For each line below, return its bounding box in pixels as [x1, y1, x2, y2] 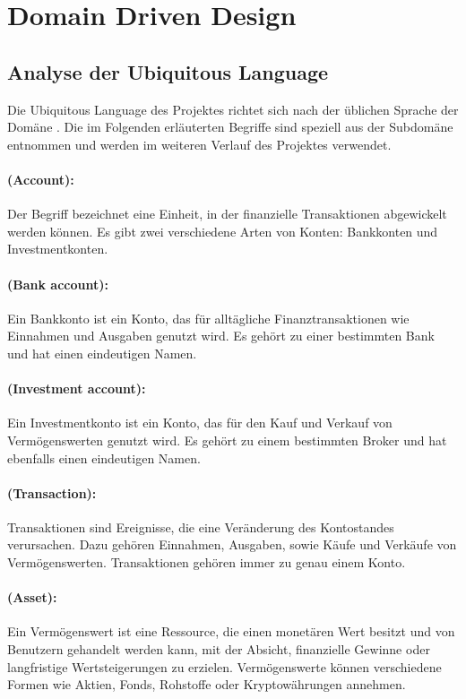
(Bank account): [7, 274, 108, 293]
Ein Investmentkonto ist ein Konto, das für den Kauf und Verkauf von [7, 413, 393, 432]
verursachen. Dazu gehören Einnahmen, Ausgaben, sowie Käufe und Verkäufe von [7, 535, 457, 554]
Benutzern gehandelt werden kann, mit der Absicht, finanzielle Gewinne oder [7, 640, 430, 659]
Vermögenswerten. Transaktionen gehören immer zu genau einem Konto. [7, 553, 406, 572]
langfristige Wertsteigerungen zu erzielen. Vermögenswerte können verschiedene [7, 657, 442, 676]
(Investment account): [7, 379, 146, 398]
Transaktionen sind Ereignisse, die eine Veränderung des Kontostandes [7, 517, 394, 536]
